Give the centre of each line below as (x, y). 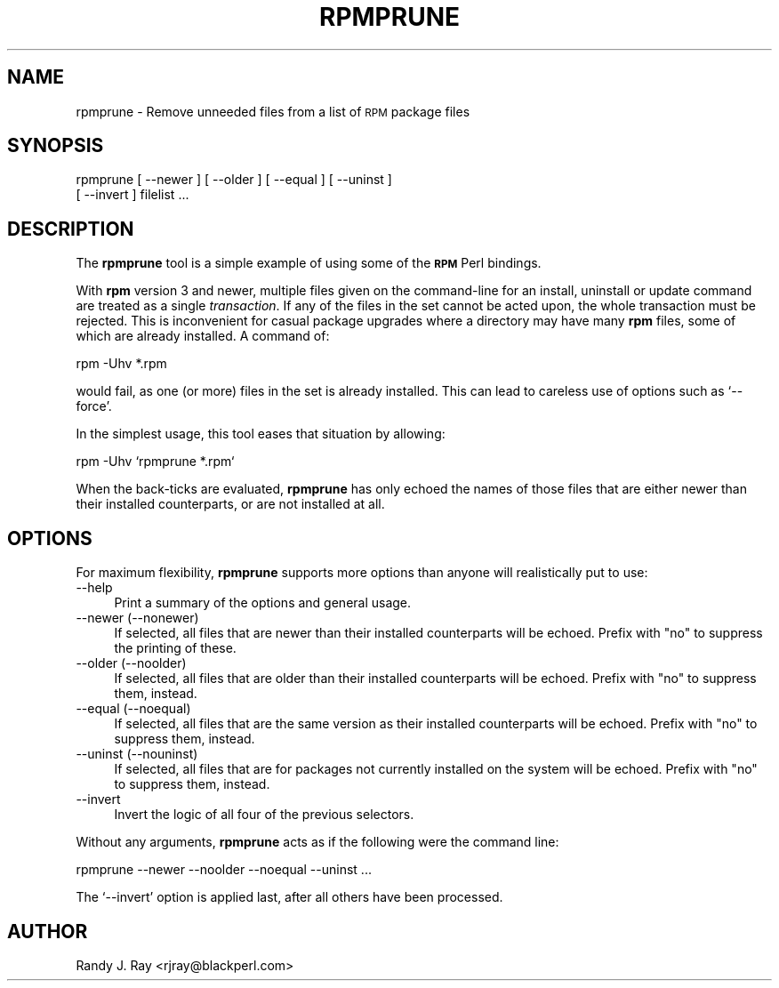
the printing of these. (175, 648)
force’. (94, 406)
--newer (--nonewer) (137, 618)
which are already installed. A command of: (203, 336)
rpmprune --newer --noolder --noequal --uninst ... (224, 870)
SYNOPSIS (56, 146)
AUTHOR (48, 931)
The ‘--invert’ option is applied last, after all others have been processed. (289, 897)
